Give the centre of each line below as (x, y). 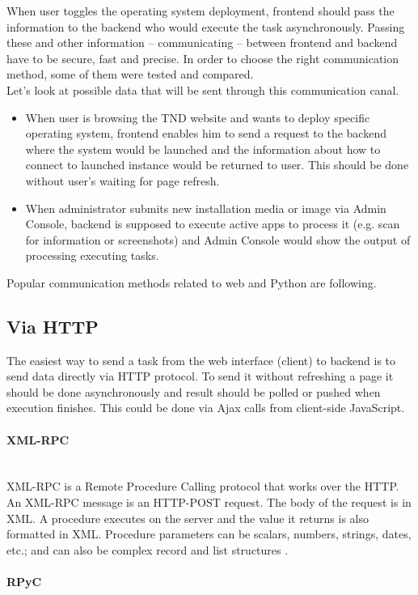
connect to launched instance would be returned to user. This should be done (217, 165)
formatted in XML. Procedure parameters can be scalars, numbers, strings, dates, (209, 534)
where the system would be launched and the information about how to (203, 149)
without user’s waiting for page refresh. (122, 180)
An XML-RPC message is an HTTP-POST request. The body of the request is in (209, 502)
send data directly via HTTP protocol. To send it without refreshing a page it (200, 376)
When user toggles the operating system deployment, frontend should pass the (201, 11)
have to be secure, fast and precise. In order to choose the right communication (203, 58)
